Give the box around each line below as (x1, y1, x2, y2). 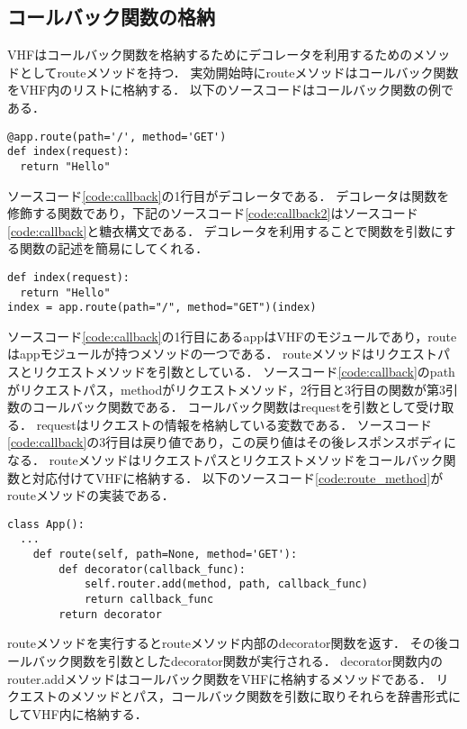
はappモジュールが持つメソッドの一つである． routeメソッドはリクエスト (7, 344, 438, 363)
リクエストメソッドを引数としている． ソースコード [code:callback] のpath (31, 362, 455, 381)
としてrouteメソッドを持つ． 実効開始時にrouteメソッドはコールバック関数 (19, 62, 459, 81)
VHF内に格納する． (31, 704, 148, 723)
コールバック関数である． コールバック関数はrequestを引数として (31, 397, 417, 416)
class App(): (7, 517, 85, 531)
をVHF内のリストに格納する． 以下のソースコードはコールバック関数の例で (7, 80, 454, 99)
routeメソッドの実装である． (7, 486, 175, 505)
